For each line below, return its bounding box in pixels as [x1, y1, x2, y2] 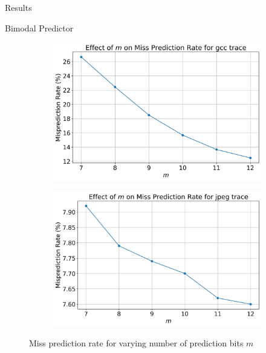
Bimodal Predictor [5, 21, 74, 34]
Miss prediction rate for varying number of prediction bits [29, 337, 244, 349]
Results [5, 1, 32, 13]
